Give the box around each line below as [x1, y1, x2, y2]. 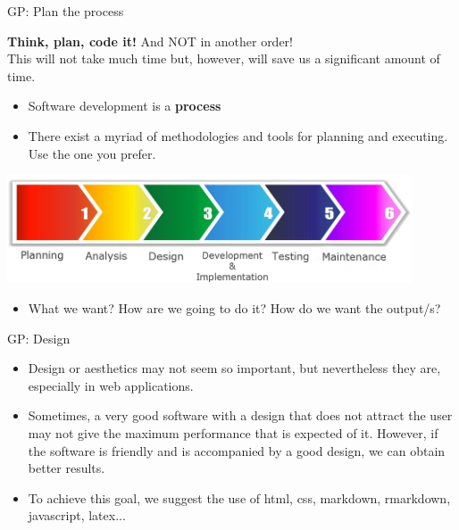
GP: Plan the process [7, 2, 124, 20]
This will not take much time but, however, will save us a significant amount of [7, 49, 440, 68]
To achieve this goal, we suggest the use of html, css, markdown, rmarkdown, [28, 488, 451, 507]
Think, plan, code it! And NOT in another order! [7, 31, 293, 50]
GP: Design [7, 328, 71, 347]
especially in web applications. [28, 376, 194, 394]
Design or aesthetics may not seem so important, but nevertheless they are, [28, 359, 441, 377]
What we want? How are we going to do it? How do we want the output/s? [28, 298, 441, 317]
